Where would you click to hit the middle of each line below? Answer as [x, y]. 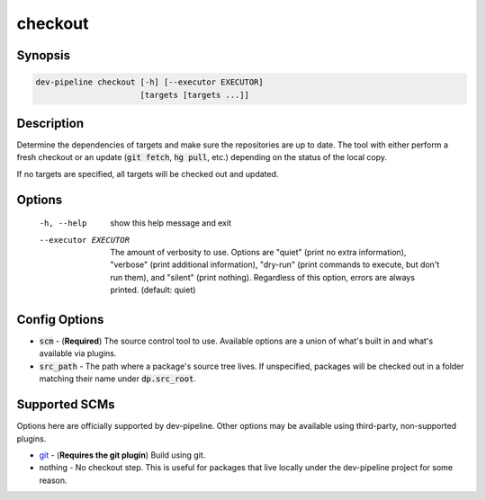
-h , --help [63, 223]
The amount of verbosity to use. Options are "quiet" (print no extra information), [258, 253]
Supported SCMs [66, 405]
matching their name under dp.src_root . [118, 379]
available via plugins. [78, 353]
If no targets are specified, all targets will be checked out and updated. [148, 174]
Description [50, 123]
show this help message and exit [171, 223]
